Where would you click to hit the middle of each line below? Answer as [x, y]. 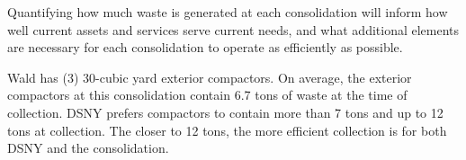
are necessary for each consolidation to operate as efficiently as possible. [205, 47]
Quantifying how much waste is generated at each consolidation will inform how [228, 12]
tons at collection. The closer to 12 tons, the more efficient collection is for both [227, 130]
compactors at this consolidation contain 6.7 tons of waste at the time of [207, 95]
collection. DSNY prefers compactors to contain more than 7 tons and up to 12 [225, 112]
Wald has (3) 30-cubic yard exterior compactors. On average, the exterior [210, 77]
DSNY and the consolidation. [88, 148]
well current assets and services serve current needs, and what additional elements [233, 29]
